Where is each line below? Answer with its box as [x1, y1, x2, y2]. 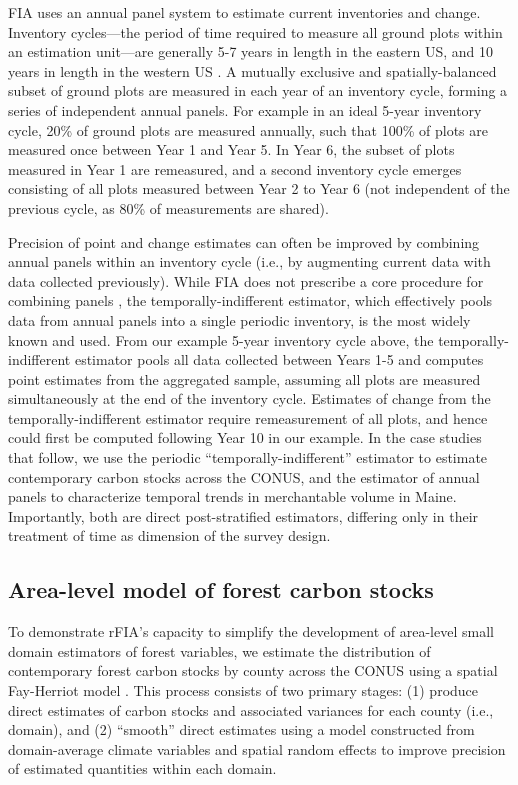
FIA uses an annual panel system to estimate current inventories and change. [8, 2, 481, 22]
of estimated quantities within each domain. [8, 758, 277, 779]
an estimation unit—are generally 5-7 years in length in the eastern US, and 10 [8, 41, 493, 62]
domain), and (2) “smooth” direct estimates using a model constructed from [8, 719, 475, 740]
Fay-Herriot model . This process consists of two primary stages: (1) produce [8, 680, 479, 701]
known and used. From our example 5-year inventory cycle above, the [8, 329, 434, 350]
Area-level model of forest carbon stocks [8, 574, 434, 605]
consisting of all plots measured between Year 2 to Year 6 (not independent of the [8, 178, 510, 199]
